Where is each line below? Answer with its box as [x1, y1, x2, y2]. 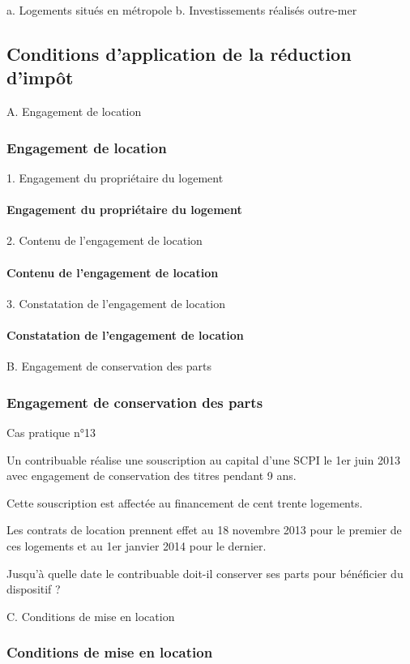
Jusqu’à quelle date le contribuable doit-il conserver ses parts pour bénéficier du [6, 564, 404, 581]
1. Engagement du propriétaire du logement [6, 169, 224, 186]
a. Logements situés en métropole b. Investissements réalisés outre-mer [6, 2, 357, 18]
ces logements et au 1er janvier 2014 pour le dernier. [6, 537, 267, 554]
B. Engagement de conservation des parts [6, 358, 212, 375]
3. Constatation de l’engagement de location [6, 294, 225, 311]
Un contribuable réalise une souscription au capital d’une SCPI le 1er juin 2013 [6, 451, 400, 468]
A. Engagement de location [6, 103, 142, 120]
